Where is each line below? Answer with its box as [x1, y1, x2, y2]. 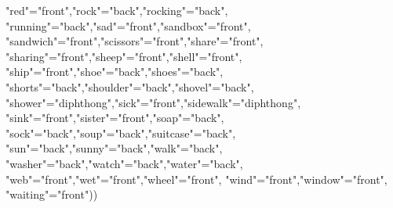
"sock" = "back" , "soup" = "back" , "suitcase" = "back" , [5, 124, 236, 141]
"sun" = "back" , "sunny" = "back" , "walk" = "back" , [5, 140, 223, 156]
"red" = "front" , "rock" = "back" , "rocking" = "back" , [5, 2, 228, 18]
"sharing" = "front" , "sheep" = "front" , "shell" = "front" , [5, 48, 242, 64]
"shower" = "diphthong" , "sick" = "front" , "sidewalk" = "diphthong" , [5, 94, 301, 110]
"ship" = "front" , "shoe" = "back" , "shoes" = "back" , [5, 63, 224, 80]
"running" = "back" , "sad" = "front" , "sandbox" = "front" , [5, 17, 251, 34]
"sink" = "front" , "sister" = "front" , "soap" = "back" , [5, 109, 224, 126]
